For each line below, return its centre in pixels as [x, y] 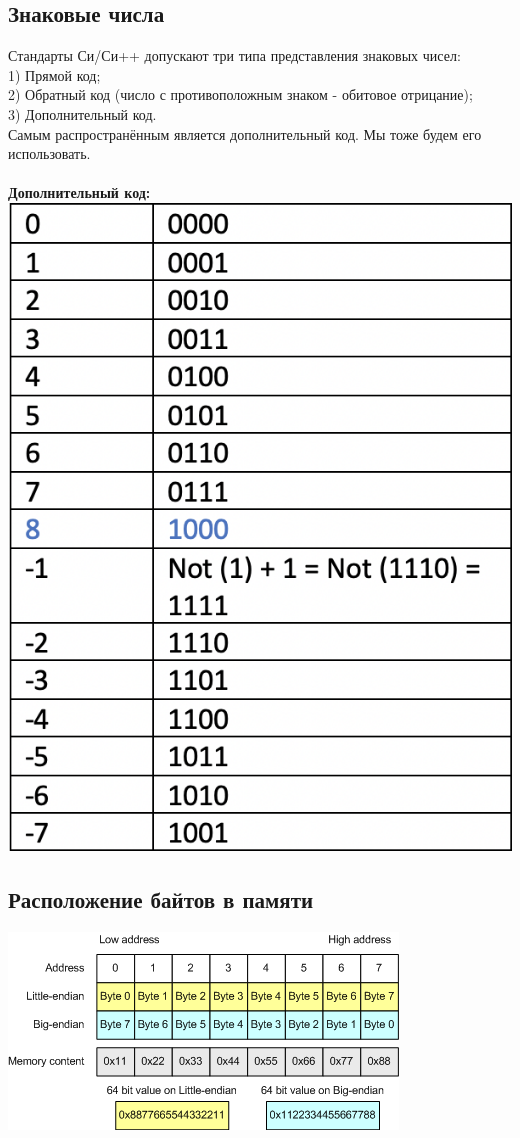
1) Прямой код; [54, 74]
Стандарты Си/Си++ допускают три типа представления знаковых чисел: [234, 55]
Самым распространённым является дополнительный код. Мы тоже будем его [245, 133]
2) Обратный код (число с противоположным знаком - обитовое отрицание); [240, 94]
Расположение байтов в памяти [161, 899]
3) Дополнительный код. [82, 113]
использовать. [49, 153]
